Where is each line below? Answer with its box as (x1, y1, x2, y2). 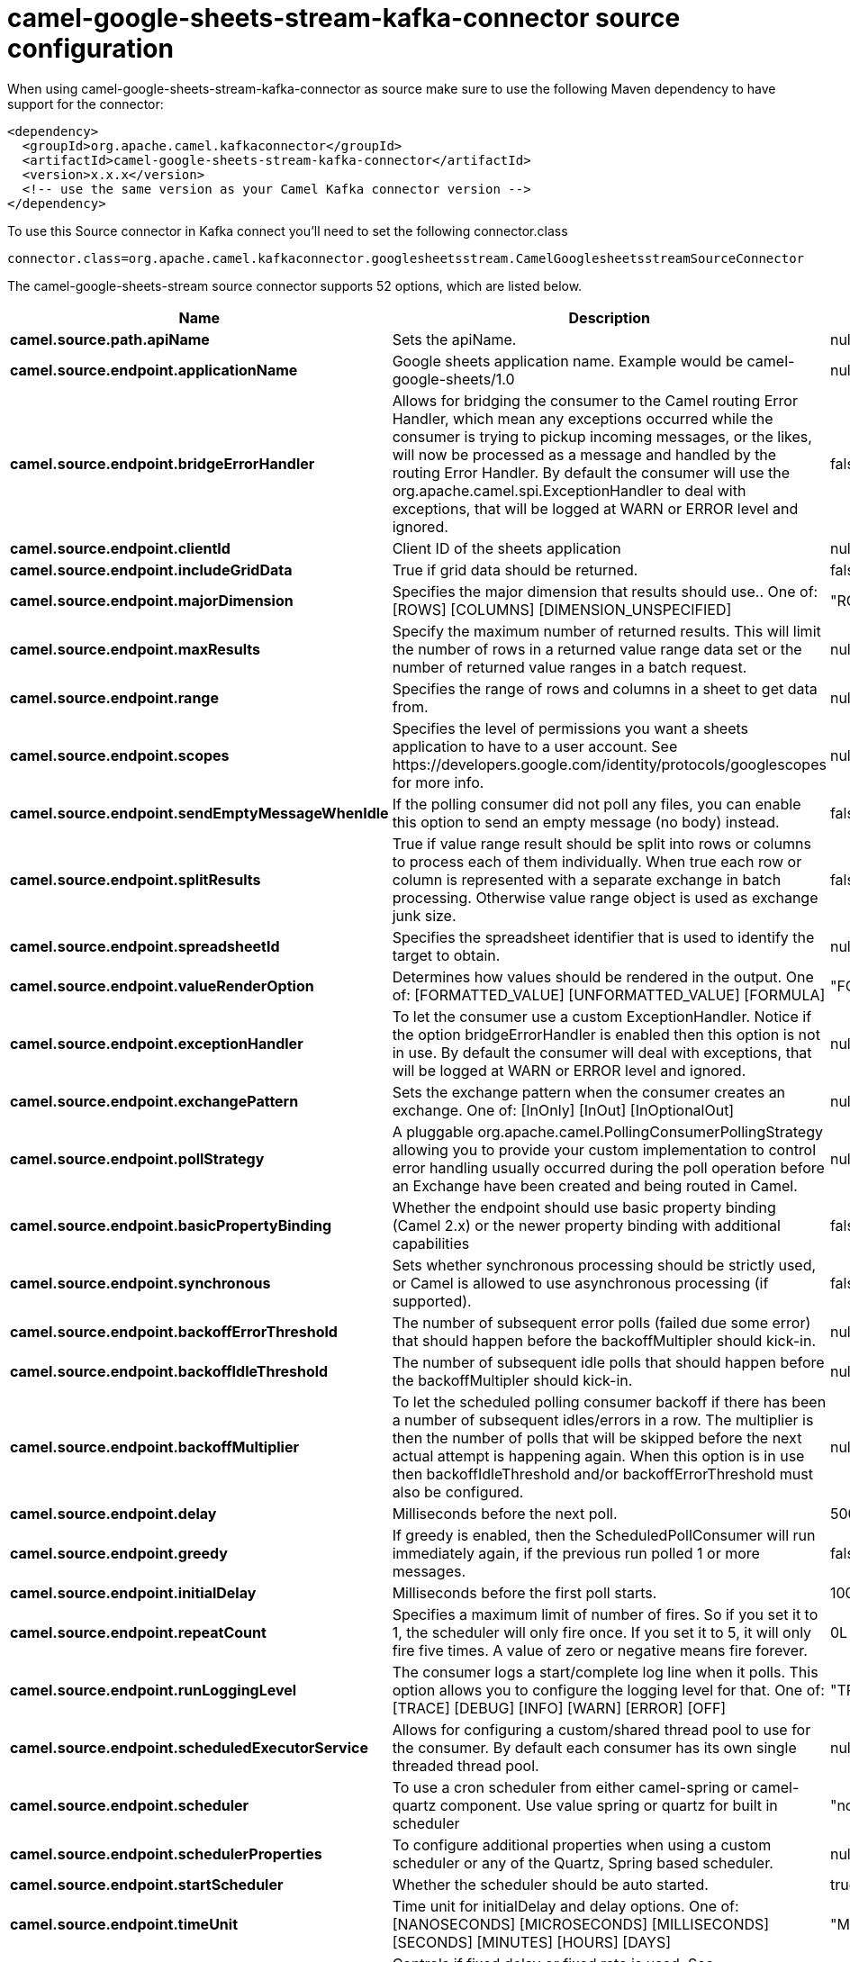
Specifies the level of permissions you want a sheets (392, 719, 749, 737)
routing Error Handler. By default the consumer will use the (392, 463, 791, 482)
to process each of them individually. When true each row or (392, 852, 802, 871)
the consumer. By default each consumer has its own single (392, 1738, 797, 1757)
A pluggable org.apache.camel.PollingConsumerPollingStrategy (392, 1122, 823, 1141)
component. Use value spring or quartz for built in (439, 1795, 778, 1814)
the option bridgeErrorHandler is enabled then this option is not (392, 1025, 820, 1044)
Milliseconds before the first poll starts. (392, 1583, 657, 1602)
